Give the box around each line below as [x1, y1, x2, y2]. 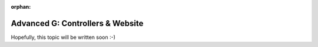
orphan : [11, 3, 31, 10]
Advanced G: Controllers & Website [11, 18, 144, 28]
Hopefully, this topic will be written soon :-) [11, 34, 116, 41]
